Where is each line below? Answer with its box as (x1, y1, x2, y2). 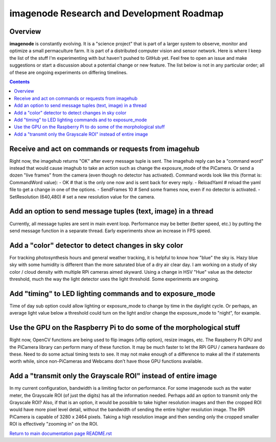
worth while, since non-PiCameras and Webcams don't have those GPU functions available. (9, 358, 203, 364)
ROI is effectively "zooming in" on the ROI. (9, 421, 99, 427)
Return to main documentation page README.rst (9, 430, 112, 436)
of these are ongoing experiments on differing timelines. (9, 69, 128, 75)
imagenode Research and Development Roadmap (9, 8, 224, 19)
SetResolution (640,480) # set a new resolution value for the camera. (9, 193, 155, 200)
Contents (9, 79, 30, 85)
